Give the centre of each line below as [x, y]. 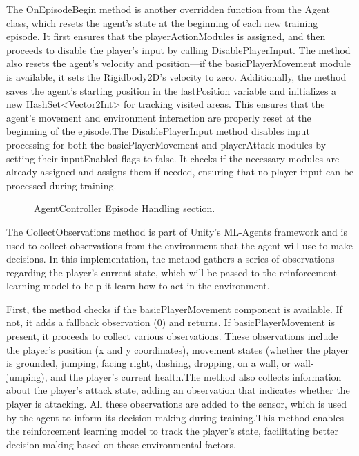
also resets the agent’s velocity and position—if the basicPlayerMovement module [178, 63]
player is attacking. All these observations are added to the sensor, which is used [177, 404]
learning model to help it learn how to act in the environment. [138, 286]
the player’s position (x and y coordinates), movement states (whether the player [177, 349]
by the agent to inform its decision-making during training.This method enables [175, 417]
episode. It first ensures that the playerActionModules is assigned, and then [166, 36]
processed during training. [61, 185]
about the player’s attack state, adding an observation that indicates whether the [178, 390]
